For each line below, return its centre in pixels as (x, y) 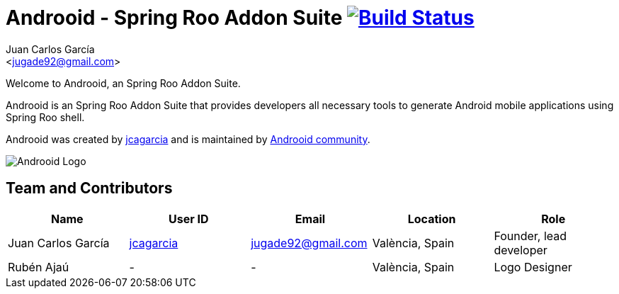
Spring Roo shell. (45, 117)
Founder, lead (530, 236)
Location (432, 219)
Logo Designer (533, 267)
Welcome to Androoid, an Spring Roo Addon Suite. (123, 83)
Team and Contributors (89, 188)
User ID (189, 219)
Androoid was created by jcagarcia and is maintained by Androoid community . (188, 139)
